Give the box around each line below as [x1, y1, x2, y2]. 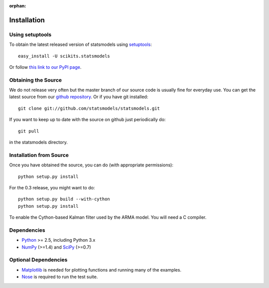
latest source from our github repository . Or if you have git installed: [9, 94, 148, 100]
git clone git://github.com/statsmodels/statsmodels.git [18, 105, 160, 111]
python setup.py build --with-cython [18, 196, 111, 202]
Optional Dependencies [9, 257, 68, 264]
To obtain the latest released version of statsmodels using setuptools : [9, 41, 152, 47]
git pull [18, 128, 39, 134]
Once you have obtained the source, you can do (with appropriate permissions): [9, 162, 174, 168]
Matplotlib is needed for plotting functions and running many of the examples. [21, 267, 182, 273]
